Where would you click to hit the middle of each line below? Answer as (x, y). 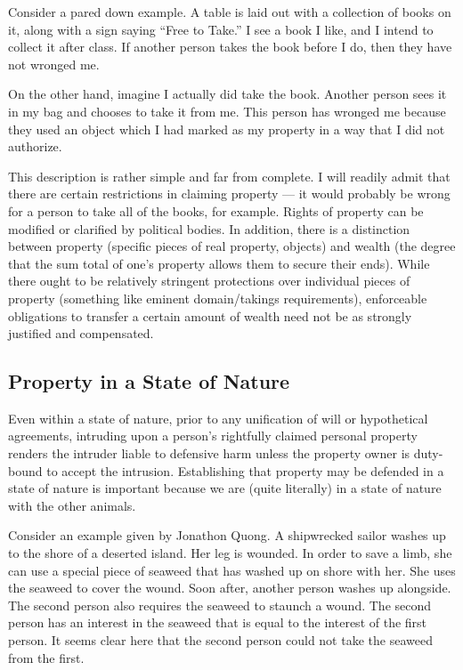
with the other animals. (72, 505)
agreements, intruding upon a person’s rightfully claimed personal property (213, 436)
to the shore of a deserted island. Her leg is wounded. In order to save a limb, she (230, 553)
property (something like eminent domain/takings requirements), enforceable (218, 298)
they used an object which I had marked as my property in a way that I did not (227, 129)
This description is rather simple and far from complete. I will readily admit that (229, 176)
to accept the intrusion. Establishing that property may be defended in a (245, 470)
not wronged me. (54, 64)
